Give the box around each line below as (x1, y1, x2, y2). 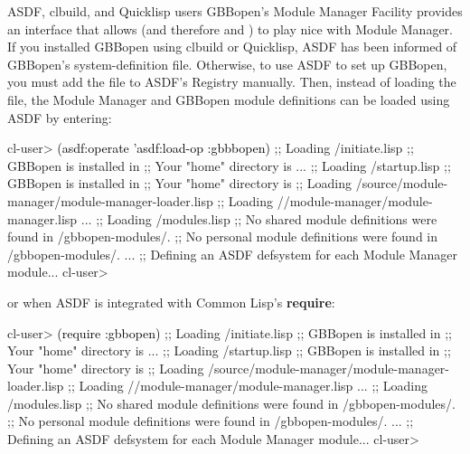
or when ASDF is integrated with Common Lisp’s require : (7, 292, 335, 311)
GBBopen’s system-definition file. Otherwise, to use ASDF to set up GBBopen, (7, 54, 447, 73)
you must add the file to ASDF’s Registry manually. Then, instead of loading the (7, 72, 456, 91)
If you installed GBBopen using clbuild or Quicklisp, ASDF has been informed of (7, 37, 457, 56)
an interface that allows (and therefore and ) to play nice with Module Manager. (7, 19, 453, 38)
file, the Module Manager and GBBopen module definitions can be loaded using (7, 90, 450, 109)
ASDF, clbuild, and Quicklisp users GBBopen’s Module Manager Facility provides (7, 2, 463, 20)
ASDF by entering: (7, 108, 112, 127)
